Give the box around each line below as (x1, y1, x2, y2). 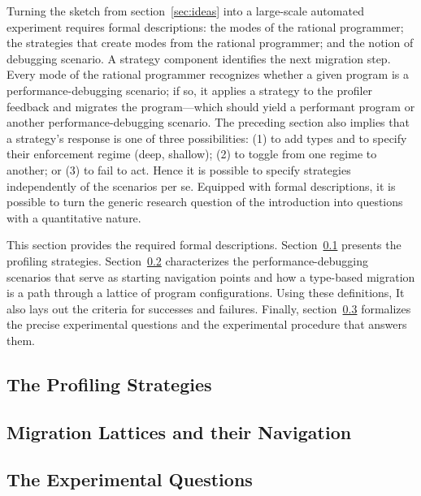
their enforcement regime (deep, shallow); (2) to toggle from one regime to (7, 145, 377, 162)
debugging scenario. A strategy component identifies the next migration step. (7, 50, 391, 67)
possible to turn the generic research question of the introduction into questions (7, 193, 403, 210)
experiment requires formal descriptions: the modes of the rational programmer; (7, 18, 404, 35)
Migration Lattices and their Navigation (7, 419, 352, 444)
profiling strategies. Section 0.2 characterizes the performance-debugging (7, 252, 368, 269)
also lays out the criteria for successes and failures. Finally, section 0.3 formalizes (7, 300, 411, 317)
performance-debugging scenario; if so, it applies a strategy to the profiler (7, 81, 373, 98)
